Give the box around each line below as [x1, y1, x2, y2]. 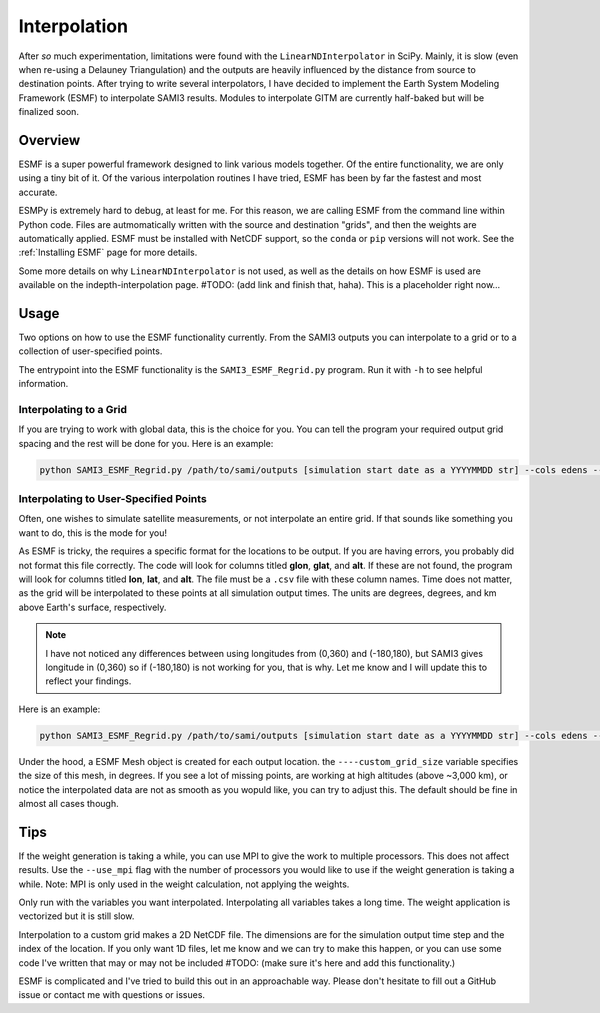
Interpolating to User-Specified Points [18, 492, 207, 506]
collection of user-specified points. [18, 345, 163, 357]
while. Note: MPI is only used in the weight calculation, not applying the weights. [18, 878, 350, 890]
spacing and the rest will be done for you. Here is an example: [18, 437, 274, 449]
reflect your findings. [45, 675, 132, 687]
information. [18, 378, 69, 390]
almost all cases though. [18, 797, 119, 809]
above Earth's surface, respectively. [18, 601, 167, 613]
